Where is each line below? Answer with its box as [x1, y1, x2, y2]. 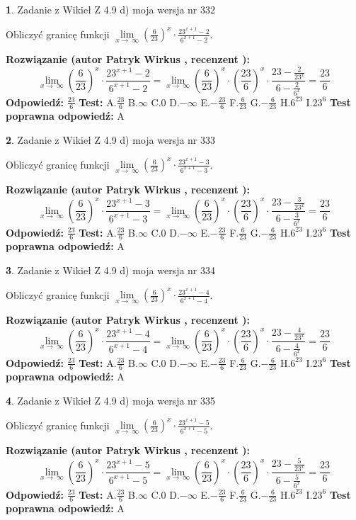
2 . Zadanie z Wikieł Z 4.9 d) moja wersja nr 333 [6, 132, 216, 147]
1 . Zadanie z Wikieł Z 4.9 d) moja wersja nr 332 [6, 2, 216, 16]
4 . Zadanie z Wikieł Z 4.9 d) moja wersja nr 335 [6, 392, 216, 407]
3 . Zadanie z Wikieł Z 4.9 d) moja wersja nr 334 [6, 262, 216, 277]
